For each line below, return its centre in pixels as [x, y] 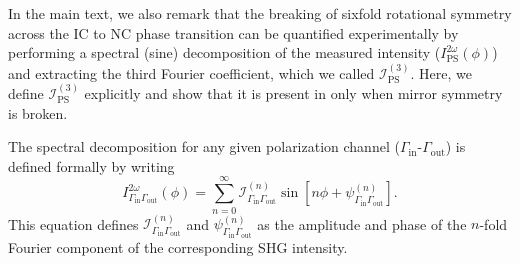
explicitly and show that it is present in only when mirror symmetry [293, 93]
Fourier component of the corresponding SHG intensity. [178, 246]
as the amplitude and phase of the [362, 223]
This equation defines [73, 223]
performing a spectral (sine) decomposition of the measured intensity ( [224, 52]
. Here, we [441, 72]
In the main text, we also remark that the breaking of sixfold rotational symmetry [260, 13]
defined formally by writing [91, 165]
